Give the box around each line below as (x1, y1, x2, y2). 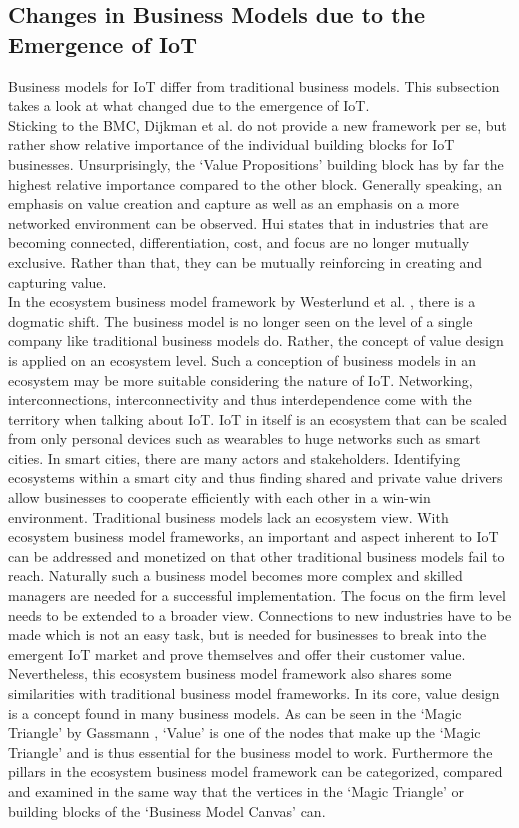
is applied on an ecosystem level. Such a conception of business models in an (8, 349, 476, 370)
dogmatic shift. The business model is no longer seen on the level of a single (8, 310, 473, 331)
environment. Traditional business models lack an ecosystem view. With (8, 506, 449, 527)
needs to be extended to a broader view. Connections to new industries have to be (8, 604, 512, 625)
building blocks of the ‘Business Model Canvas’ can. (8, 800, 326, 821)
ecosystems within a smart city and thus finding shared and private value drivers (8, 467, 503, 488)
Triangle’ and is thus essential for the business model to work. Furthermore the (8, 741, 493, 762)
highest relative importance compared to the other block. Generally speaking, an (8, 173, 502, 194)
